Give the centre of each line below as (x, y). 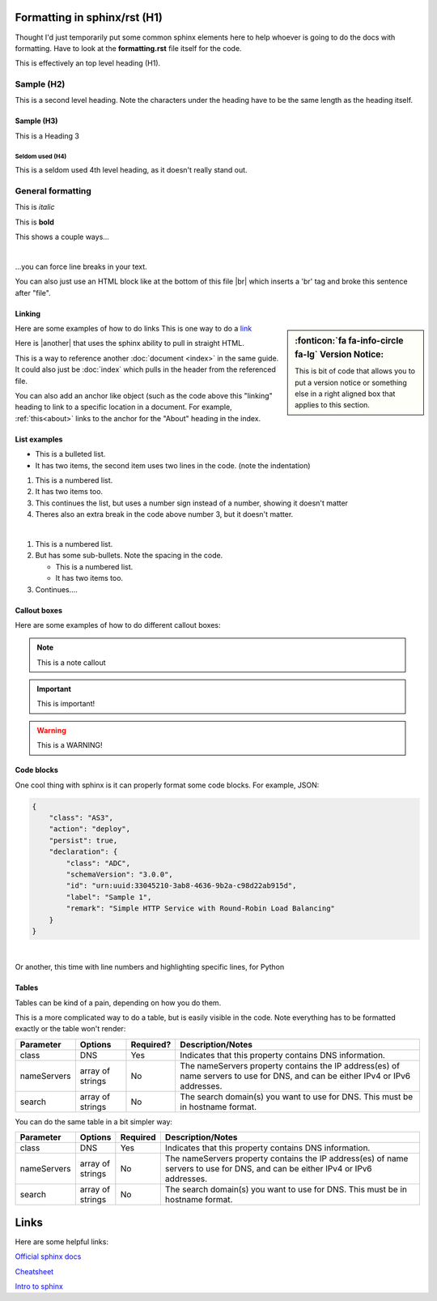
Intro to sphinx (39, 1286)
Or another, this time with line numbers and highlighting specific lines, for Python (150, 967)
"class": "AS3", (81, 818)
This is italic (35, 207)
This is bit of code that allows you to (355, 371)
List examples (39, 439)
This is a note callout (71, 662)
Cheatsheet (34, 1271)
